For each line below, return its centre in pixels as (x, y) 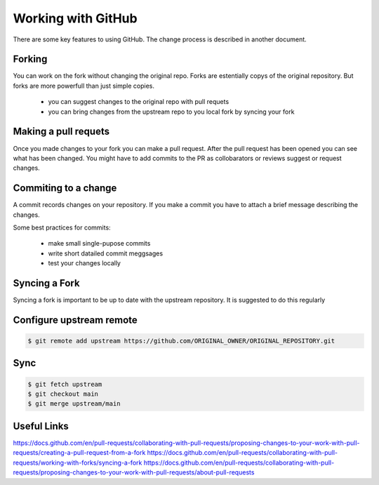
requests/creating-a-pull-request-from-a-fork (79, 453)
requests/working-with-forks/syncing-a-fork (78, 463)
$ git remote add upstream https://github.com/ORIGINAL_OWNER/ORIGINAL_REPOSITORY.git (181, 341)
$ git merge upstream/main (74, 404)
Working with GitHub (75, 18)
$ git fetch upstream (65, 384)
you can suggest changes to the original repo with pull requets (139, 102)
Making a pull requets (61, 132)
